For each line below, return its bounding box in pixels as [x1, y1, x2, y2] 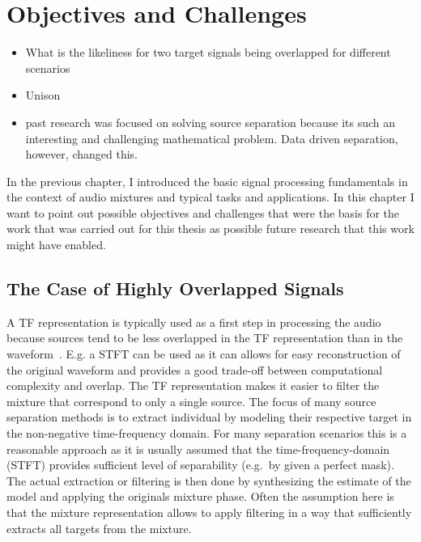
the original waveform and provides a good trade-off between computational [6, 361, 383, 378]
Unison [25, 87, 61, 104]
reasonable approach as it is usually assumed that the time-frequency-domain [6, 440, 390, 457]
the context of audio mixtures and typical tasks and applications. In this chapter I [6, 188, 415, 205]
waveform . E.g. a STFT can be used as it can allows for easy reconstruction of [6, 345, 401, 362]
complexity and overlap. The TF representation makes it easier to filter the [6, 377, 380, 394]
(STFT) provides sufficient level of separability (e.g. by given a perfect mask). [6, 456, 394, 473]
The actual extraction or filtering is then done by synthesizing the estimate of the [6, 472, 411, 489]
